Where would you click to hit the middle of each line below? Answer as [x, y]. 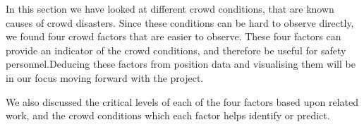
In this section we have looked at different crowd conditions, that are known [170, 8]
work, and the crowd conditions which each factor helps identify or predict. [168, 115]
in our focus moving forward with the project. [105, 77]
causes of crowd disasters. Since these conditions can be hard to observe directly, [180, 22]
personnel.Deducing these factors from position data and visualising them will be [181, 64]
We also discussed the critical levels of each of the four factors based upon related [182, 101]
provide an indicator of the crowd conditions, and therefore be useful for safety [176, 50]
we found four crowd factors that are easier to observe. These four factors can [174, 36]
